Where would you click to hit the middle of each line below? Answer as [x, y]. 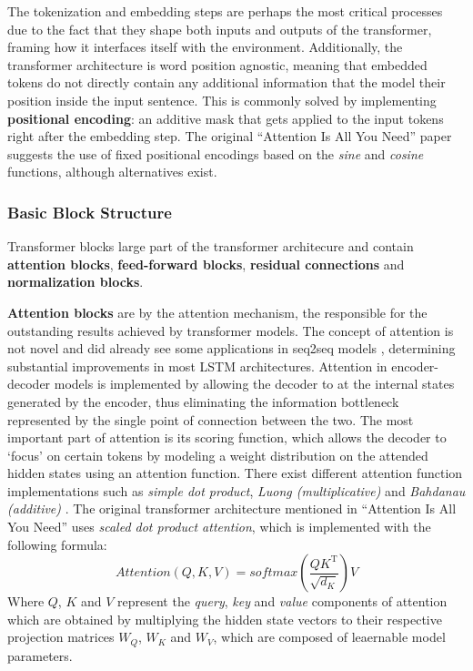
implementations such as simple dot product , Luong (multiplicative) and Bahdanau [236, 490]
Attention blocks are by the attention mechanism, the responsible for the [217, 312]
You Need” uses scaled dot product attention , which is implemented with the [219, 527]
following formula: [57, 544]
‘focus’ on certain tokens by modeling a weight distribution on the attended [218, 455]
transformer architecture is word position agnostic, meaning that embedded [217, 64]
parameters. [40, 655]
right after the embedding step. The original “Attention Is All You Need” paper [230, 136]
